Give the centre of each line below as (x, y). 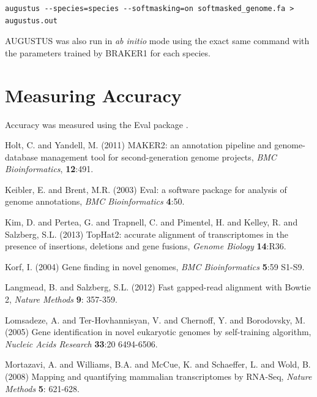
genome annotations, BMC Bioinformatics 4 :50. (95, 201)
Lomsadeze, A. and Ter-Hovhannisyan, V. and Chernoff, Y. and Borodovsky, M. (155, 319)
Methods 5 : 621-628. (42, 388)
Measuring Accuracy (93, 95)
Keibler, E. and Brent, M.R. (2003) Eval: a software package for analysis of (146, 189)
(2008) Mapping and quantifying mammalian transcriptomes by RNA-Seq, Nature (158, 376)
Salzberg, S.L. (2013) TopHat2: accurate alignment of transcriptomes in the (147, 234)
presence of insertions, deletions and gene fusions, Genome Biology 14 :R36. (146, 246)
